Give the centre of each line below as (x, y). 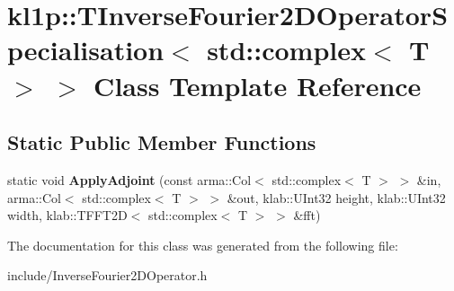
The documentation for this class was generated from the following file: (203, 245)
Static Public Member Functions (162, 142)
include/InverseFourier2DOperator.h (107, 275)
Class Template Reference (258, 85)
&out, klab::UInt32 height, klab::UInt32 (336, 197)
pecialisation (86, 50)
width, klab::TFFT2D (67, 215)
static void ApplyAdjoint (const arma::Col (129, 179)
